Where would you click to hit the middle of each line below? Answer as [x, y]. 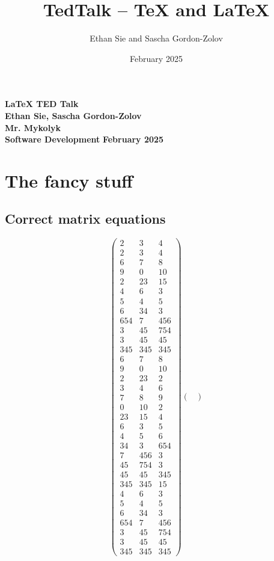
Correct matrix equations [85, 219]
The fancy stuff [69, 180]
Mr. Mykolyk [33, 127]
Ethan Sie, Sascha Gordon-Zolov [73, 115]
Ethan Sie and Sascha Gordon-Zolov [156, 38]
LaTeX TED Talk [42, 104]
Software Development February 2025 [84, 139]
